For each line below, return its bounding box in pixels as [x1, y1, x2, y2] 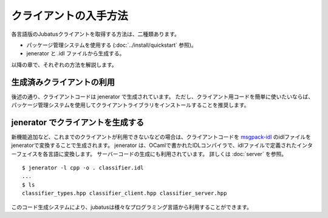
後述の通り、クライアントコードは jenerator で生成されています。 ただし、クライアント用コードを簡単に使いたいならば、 [11, 93, 314, 100]
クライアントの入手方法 [11, 9, 128, 22]
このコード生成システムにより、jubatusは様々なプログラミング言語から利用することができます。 [11, 203, 252, 211]
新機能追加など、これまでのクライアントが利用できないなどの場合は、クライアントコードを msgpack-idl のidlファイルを [11, 133, 312, 140]
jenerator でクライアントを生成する [11, 117, 145, 128]
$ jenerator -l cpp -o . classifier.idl [22, 165, 144, 171]
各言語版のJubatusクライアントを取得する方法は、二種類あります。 [11, 30, 180, 38]
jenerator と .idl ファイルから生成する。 [26, 50, 125, 57]
